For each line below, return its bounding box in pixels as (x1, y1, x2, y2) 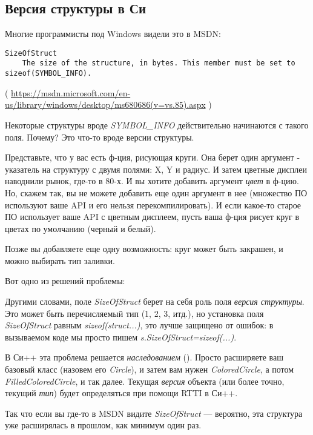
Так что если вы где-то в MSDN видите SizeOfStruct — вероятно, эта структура (5, 407, 303, 419)
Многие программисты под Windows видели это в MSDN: (5, 27, 221, 40)
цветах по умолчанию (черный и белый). (5, 222, 156, 234)
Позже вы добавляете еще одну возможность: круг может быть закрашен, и (5, 242, 283, 255)
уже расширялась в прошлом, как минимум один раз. (5, 419, 202, 431)
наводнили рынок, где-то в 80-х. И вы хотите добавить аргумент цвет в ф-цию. (5, 174, 299, 187)
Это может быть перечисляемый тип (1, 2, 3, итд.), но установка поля (5, 307, 264, 319)
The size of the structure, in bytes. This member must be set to (22, 59, 295, 68)
